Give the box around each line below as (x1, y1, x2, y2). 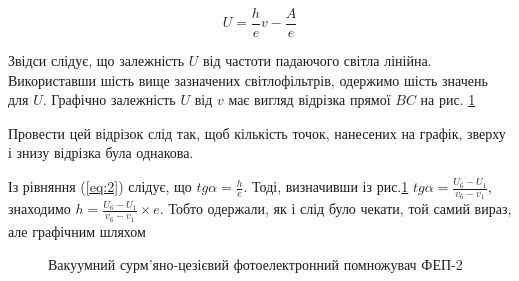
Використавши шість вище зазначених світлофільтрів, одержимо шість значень (8, 69, 488, 90)
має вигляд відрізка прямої (228, 89, 391, 110)
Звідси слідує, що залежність (8, 50, 185, 71)
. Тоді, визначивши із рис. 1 (243, 176, 409, 197)
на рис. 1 (420, 89, 476, 110)
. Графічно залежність (42, 89, 176, 110)
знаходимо (8, 198, 71, 219)
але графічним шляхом (8, 220, 146, 241)
